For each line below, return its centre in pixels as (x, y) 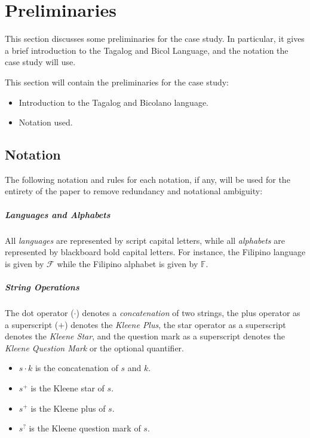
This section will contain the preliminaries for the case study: (117, 82)
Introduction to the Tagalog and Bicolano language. (114, 102)
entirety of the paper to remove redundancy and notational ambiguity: (134, 191)
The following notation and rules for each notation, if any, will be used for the (148, 179)
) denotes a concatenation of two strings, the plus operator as (188, 312)
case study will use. (40, 62)
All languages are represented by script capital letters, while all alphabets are (145, 240)
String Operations (42, 287)
